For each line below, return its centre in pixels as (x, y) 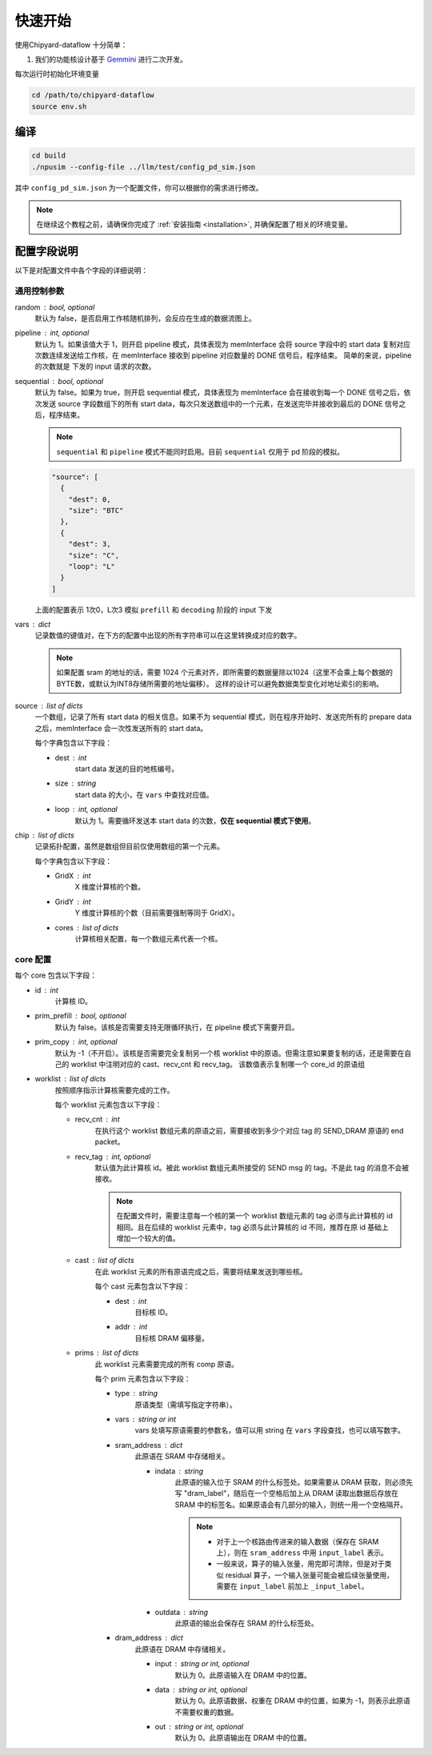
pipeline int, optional (52, 333)
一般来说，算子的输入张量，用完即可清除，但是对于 (300, 1564)
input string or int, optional (202, 1664)
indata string (179, 1471)
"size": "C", (94, 555)
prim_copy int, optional (76, 1042)
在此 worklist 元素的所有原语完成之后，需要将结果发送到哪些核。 (201, 1271)
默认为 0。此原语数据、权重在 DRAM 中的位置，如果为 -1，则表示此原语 (293, 1701)
